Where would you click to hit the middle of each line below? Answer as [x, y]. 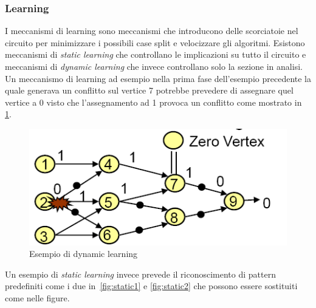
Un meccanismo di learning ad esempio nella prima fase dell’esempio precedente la [158, 78]
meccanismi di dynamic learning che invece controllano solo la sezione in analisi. [154, 66]
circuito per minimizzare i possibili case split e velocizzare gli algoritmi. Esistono [155, 42]
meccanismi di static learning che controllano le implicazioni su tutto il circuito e [156, 54]
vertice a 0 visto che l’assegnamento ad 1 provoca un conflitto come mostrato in [153, 102]
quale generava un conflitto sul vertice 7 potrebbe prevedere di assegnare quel [149, 90]
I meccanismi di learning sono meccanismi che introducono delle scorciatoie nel [152, 31]
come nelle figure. [37, 298]
